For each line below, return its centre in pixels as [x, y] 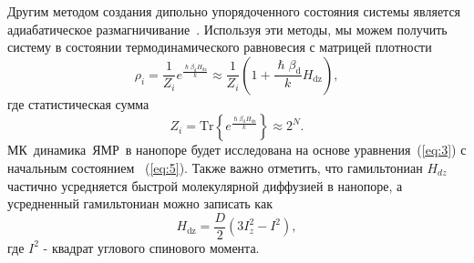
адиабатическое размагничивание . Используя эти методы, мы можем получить [227, 29]
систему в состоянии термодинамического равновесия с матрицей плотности [220, 47]
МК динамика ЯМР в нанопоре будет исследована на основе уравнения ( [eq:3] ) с [237, 150]
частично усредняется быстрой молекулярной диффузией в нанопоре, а [205, 185]
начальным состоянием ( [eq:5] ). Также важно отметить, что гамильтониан [215, 167]
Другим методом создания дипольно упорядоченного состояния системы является [234, 11]
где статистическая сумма [78, 103]
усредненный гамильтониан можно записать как [140, 203]
